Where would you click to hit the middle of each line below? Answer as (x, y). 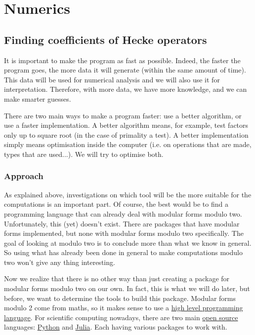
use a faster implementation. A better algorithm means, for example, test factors (126, 125)
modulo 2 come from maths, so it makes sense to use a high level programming (124, 308)
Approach (24, 176)
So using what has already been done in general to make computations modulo (123, 252)
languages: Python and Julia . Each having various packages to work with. (116, 327)
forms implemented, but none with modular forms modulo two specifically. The (124, 233)
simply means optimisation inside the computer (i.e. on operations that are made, (128, 144)
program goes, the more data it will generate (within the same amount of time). (125, 70)
